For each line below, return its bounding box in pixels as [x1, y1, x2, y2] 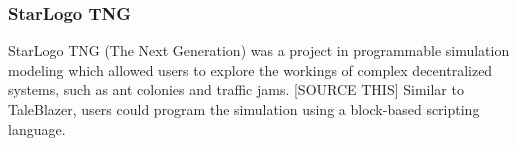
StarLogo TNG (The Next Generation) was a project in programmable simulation [8, 40, 510, 61]
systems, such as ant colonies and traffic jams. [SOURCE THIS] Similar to [8, 79, 464, 100]
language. [8, 118, 66, 139]
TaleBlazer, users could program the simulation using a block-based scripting [8, 99, 480, 119]
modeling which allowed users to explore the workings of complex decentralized [8, 59, 493, 80]
